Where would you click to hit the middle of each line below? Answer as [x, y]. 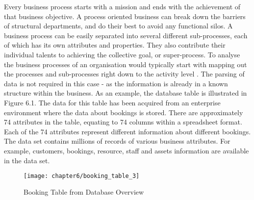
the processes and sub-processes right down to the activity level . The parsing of [124, 74]
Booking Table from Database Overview [84, 191]
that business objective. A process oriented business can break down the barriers [125, 16]
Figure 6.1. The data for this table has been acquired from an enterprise [112, 102]
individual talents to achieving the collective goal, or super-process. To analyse [122, 54]
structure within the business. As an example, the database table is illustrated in [126, 93]
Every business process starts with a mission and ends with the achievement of [122, 6]
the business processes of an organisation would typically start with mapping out [126, 64]
